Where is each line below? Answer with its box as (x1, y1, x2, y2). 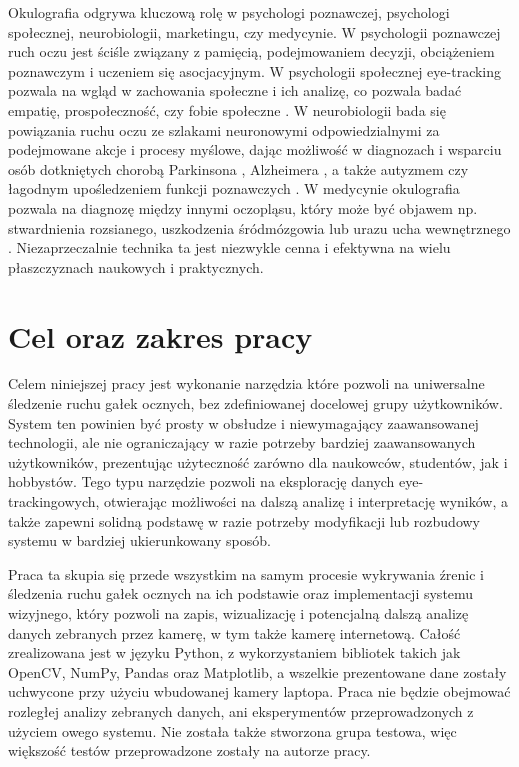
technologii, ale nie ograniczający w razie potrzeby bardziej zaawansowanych (8, 432, 476, 453)
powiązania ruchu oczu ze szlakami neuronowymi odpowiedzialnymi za (8, 119, 440, 140)
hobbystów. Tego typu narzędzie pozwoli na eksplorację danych (8, 471, 395, 492)
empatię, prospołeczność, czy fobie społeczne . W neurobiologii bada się (8, 99, 446, 120)
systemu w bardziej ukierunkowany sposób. (8, 530, 271, 551)
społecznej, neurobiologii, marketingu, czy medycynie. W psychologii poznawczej (8, 21, 501, 42)
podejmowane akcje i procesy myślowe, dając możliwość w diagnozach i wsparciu (8, 139, 502, 160)
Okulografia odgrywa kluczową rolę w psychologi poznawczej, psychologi (8, 2, 450, 22)
